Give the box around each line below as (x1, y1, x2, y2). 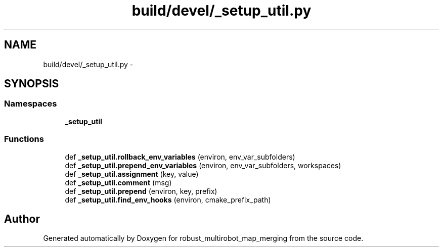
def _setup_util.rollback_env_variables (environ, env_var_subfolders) (65, 152, 295, 161)
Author (4, 212, 40, 225)
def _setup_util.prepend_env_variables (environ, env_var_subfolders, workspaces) (65, 161, 341, 170)
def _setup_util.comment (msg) (65, 178, 172, 187)
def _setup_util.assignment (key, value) (65, 169, 199, 178)
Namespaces (4, 98, 57, 109)
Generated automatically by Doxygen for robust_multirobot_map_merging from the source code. (43, 234, 364, 243)
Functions (4, 134, 44, 144)
